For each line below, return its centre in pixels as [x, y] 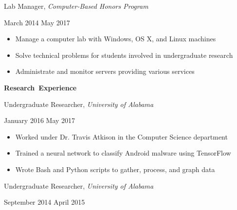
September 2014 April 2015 [45, 202]
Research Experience [40, 87]
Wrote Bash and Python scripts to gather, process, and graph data [115, 169]
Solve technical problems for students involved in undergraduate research [124, 55]
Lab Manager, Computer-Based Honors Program [76, 6]
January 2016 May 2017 [40, 120]
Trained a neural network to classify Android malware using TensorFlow [123, 153]
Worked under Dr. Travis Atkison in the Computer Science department [121, 136]
